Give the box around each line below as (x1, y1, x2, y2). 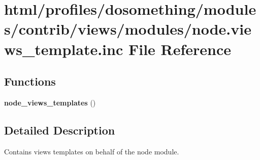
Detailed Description (4, 122, 115, 138)
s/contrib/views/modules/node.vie (4, 18, 251, 39)
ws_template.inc (4, 38, 123, 59)
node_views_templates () (4, 97, 96, 108)
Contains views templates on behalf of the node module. (4, 146, 179, 156)
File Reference (128, 38, 232, 59)
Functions (4, 73, 56, 89)
